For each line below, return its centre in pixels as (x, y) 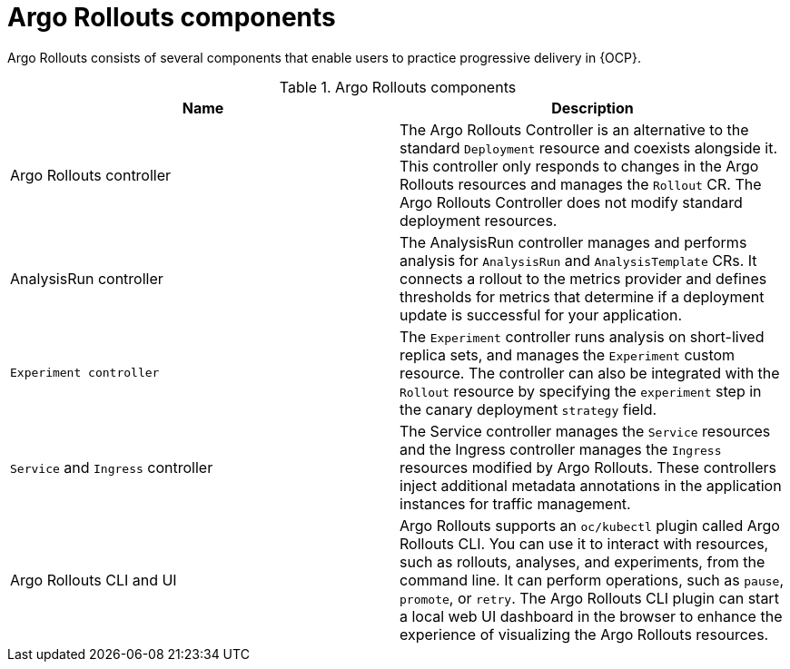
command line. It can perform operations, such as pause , (592, 580)
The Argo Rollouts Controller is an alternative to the (574, 129)
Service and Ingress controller (112, 467)
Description (592, 108)
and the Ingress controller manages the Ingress (561, 449)
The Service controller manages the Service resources (585, 431)
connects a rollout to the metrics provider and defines (583, 278)
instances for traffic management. (515, 503)
